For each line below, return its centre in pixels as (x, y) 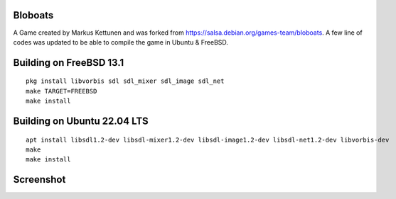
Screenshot (39, 180)
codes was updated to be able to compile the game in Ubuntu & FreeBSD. (121, 42)
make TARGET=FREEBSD (61, 91)
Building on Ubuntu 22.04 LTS (81, 121)
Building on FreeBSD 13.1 (69, 63)
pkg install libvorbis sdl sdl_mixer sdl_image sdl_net (125, 81)
